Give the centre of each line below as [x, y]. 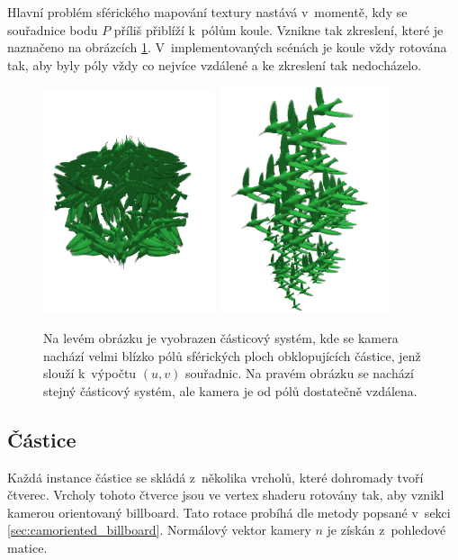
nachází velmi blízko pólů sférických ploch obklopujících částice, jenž [232, 355]
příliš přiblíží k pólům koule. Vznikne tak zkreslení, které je [278, 29]
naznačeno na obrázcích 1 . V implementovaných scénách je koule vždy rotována [227, 47]
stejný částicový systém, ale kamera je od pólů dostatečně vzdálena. [230, 390]
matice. [27, 548]
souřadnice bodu [53, 29]
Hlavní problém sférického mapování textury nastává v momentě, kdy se [207, 12]
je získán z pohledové [386, 530]
